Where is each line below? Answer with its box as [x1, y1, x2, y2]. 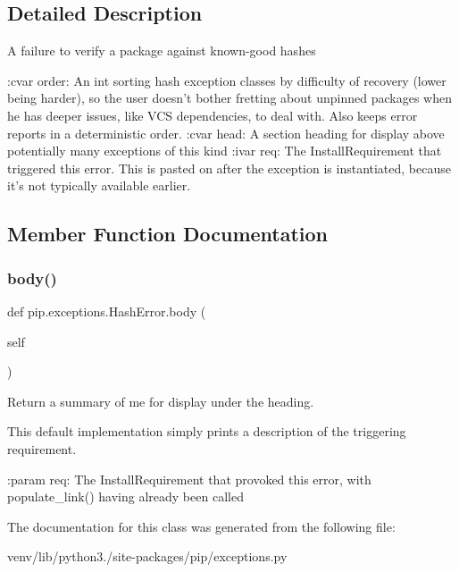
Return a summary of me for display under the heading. [7, 391, 314, 410]
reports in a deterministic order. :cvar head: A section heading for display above [7, 123, 445, 142]
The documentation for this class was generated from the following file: [7, 517, 396, 535]
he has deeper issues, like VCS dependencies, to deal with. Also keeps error [7, 105, 418, 124]
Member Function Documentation [7, 220, 329, 248]
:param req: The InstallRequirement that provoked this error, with [7, 469, 371, 488]
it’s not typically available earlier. [7, 176, 191, 195]
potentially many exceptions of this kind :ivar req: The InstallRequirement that [7, 141, 442, 160]
